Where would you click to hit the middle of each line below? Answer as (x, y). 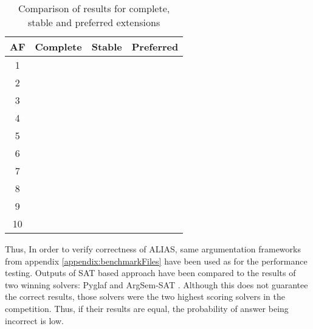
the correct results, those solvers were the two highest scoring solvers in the (145, 296)
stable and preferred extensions (94, 22)
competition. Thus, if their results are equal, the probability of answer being (147, 308)
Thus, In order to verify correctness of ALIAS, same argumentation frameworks (153, 249)
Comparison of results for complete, (94, 8)
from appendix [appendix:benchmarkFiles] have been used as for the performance (156, 261)
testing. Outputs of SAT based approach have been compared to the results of (150, 273)
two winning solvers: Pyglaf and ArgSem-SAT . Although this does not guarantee (156, 284)
